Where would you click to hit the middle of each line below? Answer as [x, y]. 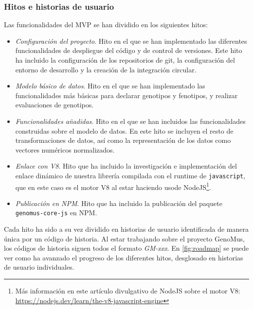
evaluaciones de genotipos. [54, 105]
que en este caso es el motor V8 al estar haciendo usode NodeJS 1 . [113, 186]
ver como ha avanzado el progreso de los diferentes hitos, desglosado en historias [124, 257]
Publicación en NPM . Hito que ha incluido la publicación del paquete [119, 203]
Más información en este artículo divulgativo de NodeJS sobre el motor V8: [128, 291]
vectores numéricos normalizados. [65, 149]
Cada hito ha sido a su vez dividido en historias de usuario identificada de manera [126, 229]
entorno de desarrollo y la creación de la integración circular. [106, 69]
